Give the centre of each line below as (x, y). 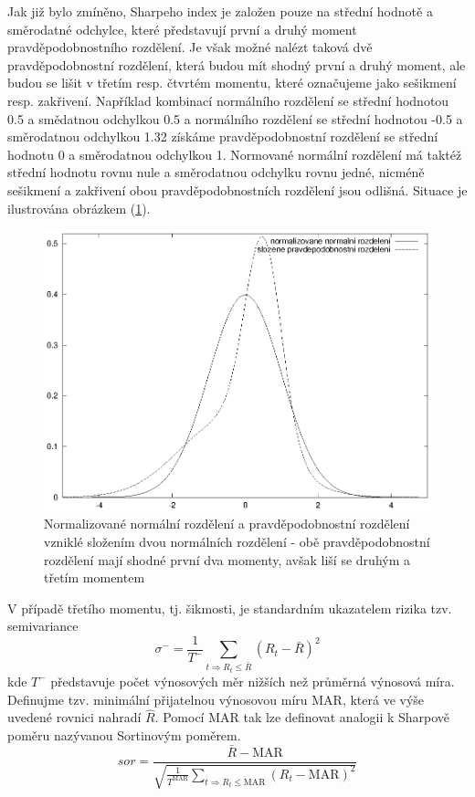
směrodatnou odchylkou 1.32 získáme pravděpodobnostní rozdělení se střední (223, 136)
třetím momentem (95, 577)
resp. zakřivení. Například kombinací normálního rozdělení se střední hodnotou (228, 100)
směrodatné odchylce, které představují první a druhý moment (182, 29)
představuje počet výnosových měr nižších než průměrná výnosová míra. (253, 681)
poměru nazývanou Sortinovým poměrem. (124, 734)
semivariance (43, 626)
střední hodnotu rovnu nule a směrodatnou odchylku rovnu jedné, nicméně (216, 172)
